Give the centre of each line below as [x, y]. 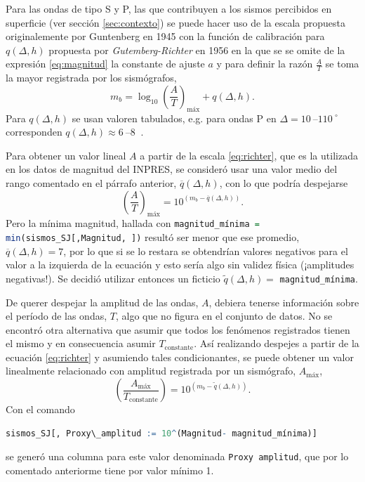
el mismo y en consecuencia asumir [81, 343]
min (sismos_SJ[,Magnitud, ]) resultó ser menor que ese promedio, [153, 237]
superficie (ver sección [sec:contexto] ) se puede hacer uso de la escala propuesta [176, 22]
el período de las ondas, [57, 316]
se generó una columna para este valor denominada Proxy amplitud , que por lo [177, 456]
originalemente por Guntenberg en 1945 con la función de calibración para [165, 36]
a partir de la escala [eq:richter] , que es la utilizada [249, 155]
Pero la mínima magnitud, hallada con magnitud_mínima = [133, 223]
